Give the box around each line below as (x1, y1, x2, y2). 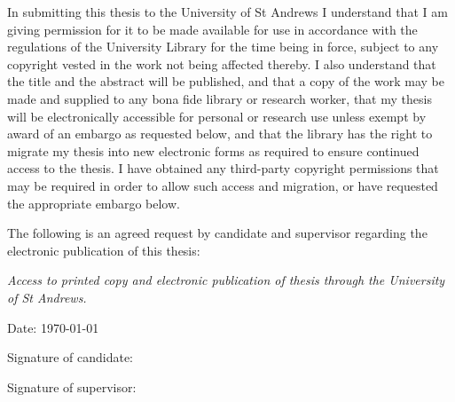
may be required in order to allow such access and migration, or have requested (7, 176, 438, 194)
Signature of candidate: (7, 348, 134, 367)
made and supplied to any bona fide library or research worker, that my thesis (7, 89, 432, 107)
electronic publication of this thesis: (7, 240, 200, 259)
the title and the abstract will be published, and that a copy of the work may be (7, 72, 444, 91)
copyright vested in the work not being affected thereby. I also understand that (7, 54, 436, 73)
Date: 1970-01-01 (7, 318, 99, 336)
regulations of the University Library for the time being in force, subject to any (7, 37, 439, 56)
